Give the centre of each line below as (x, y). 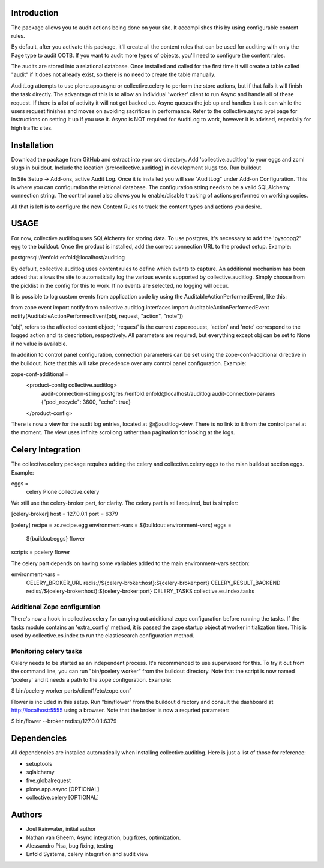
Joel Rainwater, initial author (61, 829)
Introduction (35, 13)
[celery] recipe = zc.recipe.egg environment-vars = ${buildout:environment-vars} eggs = (121, 525)
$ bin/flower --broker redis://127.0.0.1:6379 (64, 721)
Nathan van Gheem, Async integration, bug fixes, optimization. (103, 837)
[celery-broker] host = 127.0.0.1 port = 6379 (64, 514)
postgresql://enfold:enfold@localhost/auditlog (68, 258)
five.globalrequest (49, 780)
